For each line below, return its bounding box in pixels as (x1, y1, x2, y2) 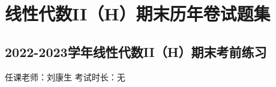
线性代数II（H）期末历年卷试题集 (5, 1, 271, 26)
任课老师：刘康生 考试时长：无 (5, 70, 125, 83)
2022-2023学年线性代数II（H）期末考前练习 (5, 42, 267, 61)
